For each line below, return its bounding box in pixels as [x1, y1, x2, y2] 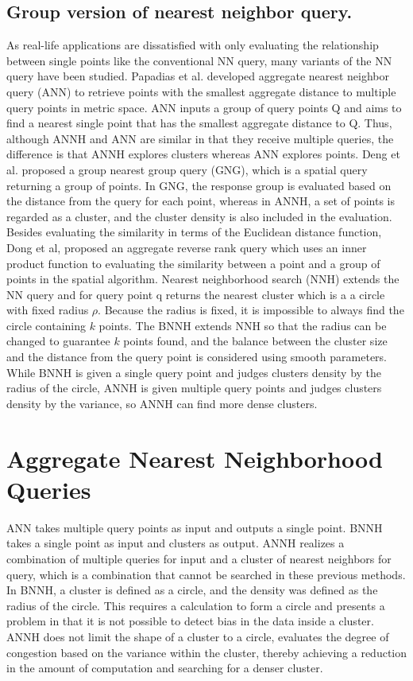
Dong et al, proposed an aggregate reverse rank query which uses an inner [6, 239, 367, 255]
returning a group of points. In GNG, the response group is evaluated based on [6, 177, 392, 193]
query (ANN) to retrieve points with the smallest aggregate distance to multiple [6, 83, 396, 99]
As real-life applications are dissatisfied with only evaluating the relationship [6, 37, 379, 53]
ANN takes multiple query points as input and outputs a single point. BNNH [6, 519, 383, 535]
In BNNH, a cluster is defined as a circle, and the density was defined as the [6, 582, 378, 598]
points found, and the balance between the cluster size [123, 333, 388, 349]
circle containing [6, 317, 86, 333]
